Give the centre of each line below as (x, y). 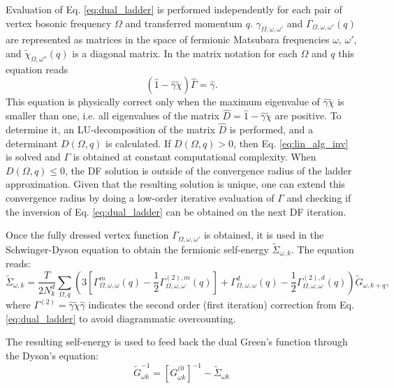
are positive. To (308, 115)
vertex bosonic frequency (59, 23)
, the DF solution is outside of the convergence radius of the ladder (209, 170)
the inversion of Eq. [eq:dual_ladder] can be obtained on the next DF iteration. (176, 211)
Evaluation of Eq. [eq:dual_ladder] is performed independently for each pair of (174, 9)
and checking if (319, 197)
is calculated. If (138, 143)
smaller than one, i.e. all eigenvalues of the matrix (112, 115)
